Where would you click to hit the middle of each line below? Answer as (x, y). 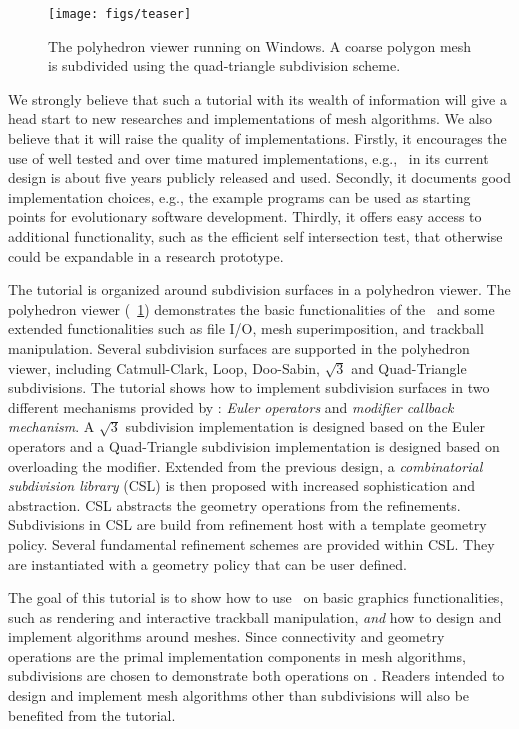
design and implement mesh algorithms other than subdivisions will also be (239, 695)
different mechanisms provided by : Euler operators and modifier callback (231, 406)
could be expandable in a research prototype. (146, 255)
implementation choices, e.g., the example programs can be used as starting (239, 196)
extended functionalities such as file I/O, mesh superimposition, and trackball (246, 328)
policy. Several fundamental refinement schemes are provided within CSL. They (251, 543)
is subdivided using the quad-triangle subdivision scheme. (224, 65)
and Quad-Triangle (409, 367)
